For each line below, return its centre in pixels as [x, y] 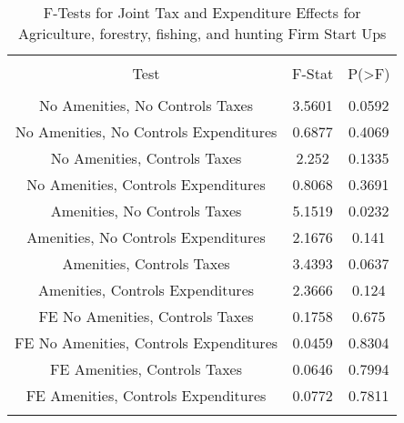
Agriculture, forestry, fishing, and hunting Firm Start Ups [202, 33]
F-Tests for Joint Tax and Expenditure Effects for [202, 12]
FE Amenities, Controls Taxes [146, 369]
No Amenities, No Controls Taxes [146, 105]
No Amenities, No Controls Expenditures [146, 131]
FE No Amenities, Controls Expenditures [146, 342]
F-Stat [313, 73]
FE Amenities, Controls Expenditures [146, 395]
